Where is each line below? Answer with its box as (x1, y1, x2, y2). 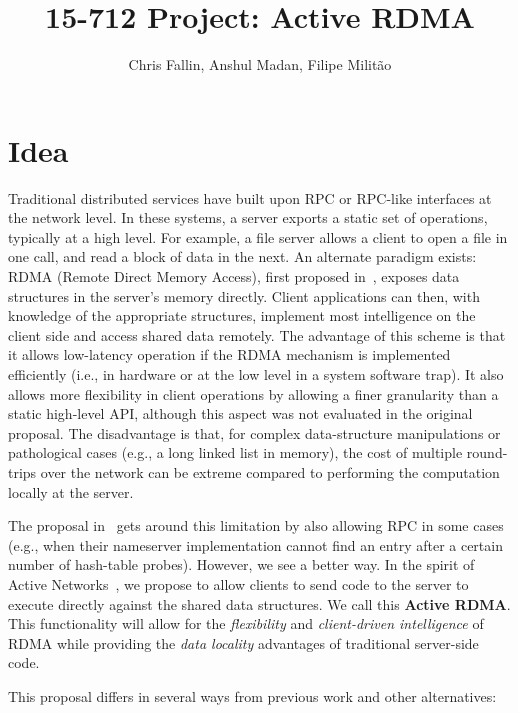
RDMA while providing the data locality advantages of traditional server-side (8, 632, 479, 653)
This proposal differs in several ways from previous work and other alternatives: (8, 685, 497, 706)
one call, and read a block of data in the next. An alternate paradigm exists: (8, 246, 477, 267)
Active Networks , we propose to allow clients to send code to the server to (8, 573, 469, 594)
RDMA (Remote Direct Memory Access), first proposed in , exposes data (8, 266, 460, 287)
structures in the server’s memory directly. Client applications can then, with (8, 285, 480, 306)
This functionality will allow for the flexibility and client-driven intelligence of (8, 613, 484, 634)
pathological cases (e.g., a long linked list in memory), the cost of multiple (8, 442, 463, 463)
